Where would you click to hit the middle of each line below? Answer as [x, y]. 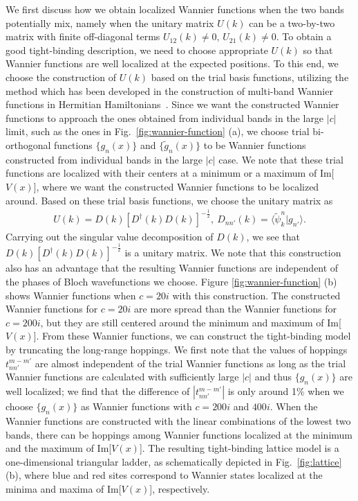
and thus [273, 377]
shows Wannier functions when [71, 295]
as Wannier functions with [136, 406]
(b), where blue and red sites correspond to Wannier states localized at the [164, 475]
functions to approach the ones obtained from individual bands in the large [165, 117]
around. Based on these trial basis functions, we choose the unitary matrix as [169, 200]
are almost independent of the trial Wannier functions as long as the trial [190, 363]
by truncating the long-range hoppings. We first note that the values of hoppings [177, 350]
